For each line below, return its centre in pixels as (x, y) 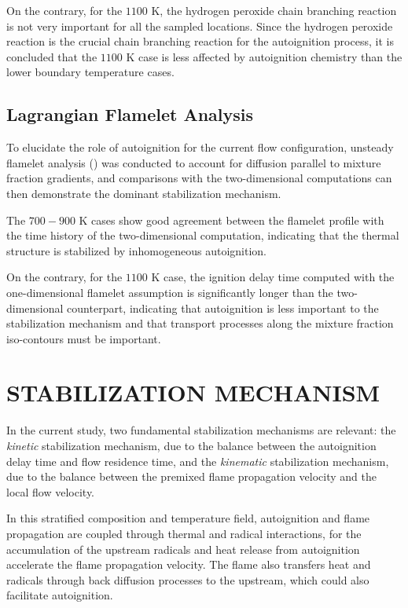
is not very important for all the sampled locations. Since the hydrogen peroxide (200, 26)
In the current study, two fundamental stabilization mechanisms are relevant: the (201, 430)
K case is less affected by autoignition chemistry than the (264, 56)
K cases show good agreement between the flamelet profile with (232, 220)
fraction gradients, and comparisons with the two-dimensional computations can (199, 178)
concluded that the (52, 56)
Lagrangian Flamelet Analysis (130, 114)
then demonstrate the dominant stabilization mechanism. (144, 193)
